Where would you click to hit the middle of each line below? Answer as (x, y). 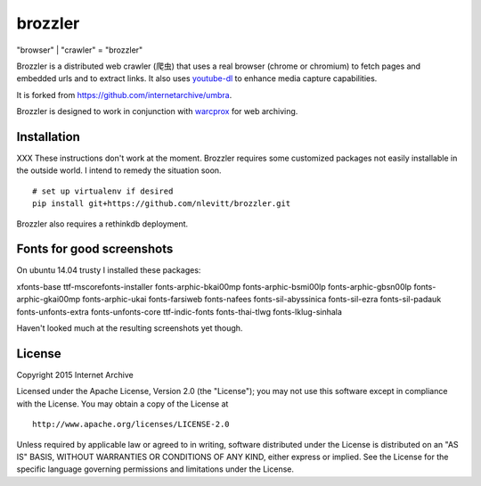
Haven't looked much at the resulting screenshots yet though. (130, 328)
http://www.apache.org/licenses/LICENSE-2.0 (131, 424)
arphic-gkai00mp (49, 300)
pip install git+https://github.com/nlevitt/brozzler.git (162, 204)
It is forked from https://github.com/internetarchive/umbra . (124, 95)
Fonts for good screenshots (95, 249)
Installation (48, 137)
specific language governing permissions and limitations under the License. (155, 469)
